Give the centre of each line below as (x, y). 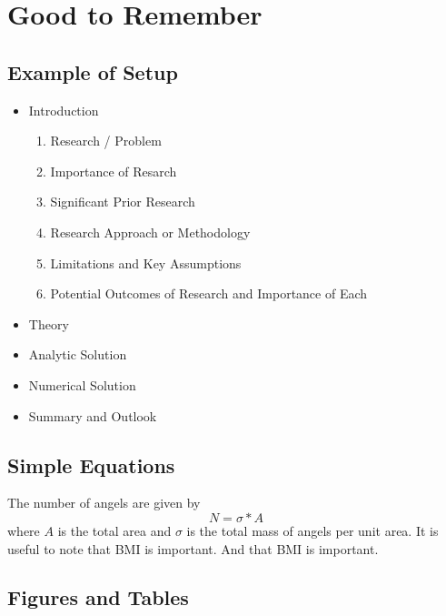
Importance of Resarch (114, 171)
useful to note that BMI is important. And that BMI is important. (193, 548)
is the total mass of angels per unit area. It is (312, 530)
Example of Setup (93, 71)
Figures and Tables (98, 597)
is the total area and (114, 530)
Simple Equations (91, 465)
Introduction (64, 110)
